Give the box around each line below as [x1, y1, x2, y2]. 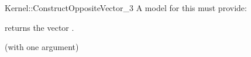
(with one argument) [5, 41, 79, 53]
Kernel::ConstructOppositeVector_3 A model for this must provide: [5, 2, 247, 13]
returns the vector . [5, 21, 74, 33]
